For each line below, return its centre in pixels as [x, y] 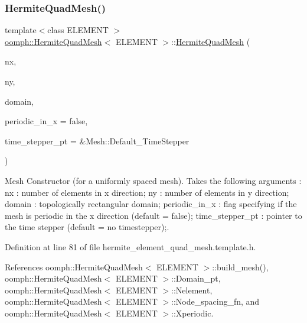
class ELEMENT [78, 30]
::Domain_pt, [196, 278]
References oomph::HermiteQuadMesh [74, 267]
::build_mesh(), [240, 267]
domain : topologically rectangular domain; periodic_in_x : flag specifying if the [151, 204]
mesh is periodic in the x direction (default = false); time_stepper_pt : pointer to [153, 215]
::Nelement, [192, 290]
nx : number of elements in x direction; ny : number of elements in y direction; [147, 192]
